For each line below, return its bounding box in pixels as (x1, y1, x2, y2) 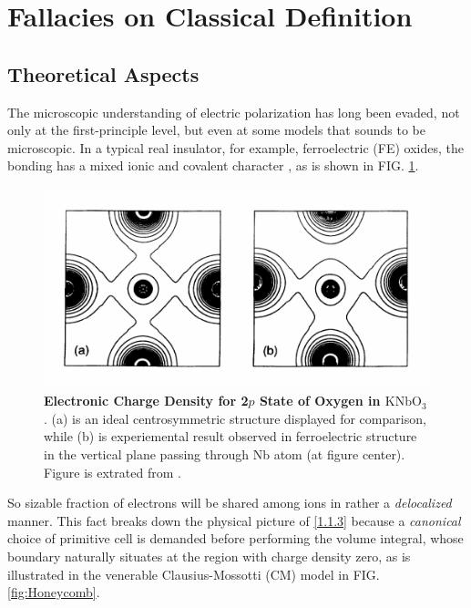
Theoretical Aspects (7, 59, 200, 88)
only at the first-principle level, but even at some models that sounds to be (7, 120, 425, 139)
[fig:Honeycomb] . (7, 582, 100, 602)
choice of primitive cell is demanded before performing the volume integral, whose (7, 529, 464, 548)
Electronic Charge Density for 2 (44, 391, 249, 410)
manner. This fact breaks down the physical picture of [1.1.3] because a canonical (7, 510, 461, 530)
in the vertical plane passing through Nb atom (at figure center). (44, 444, 405, 463)
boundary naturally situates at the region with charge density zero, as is (7, 546, 411, 565)
